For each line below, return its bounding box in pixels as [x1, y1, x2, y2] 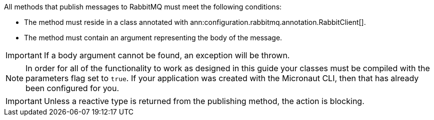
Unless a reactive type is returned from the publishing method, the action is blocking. [43, 96, 364, 106]
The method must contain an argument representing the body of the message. [24, 33, 282, 42]
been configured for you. [25, 83, 119, 93]
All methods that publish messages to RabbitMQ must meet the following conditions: [4, 2, 282, 11]
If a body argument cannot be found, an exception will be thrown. [43, 50, 290, 60]
